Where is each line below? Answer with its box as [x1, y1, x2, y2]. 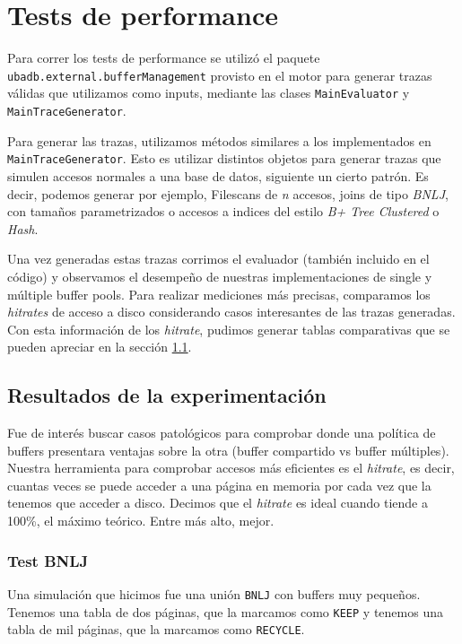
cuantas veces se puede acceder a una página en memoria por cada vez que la [7, 475, 431, 494]
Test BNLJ [7, 549, 89, 571]
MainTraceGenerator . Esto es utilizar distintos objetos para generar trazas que [7, 149, 441, 168]
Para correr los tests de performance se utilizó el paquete [7, 48, 320, 67]
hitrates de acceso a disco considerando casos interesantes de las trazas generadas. [7, 302, 456, 321]
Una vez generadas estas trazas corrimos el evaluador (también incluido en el [7, 249, 430, 268]
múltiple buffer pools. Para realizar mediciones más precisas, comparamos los [7, 284, 431, 303]
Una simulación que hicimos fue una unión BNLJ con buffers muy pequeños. [7, 584, 421, 603]
